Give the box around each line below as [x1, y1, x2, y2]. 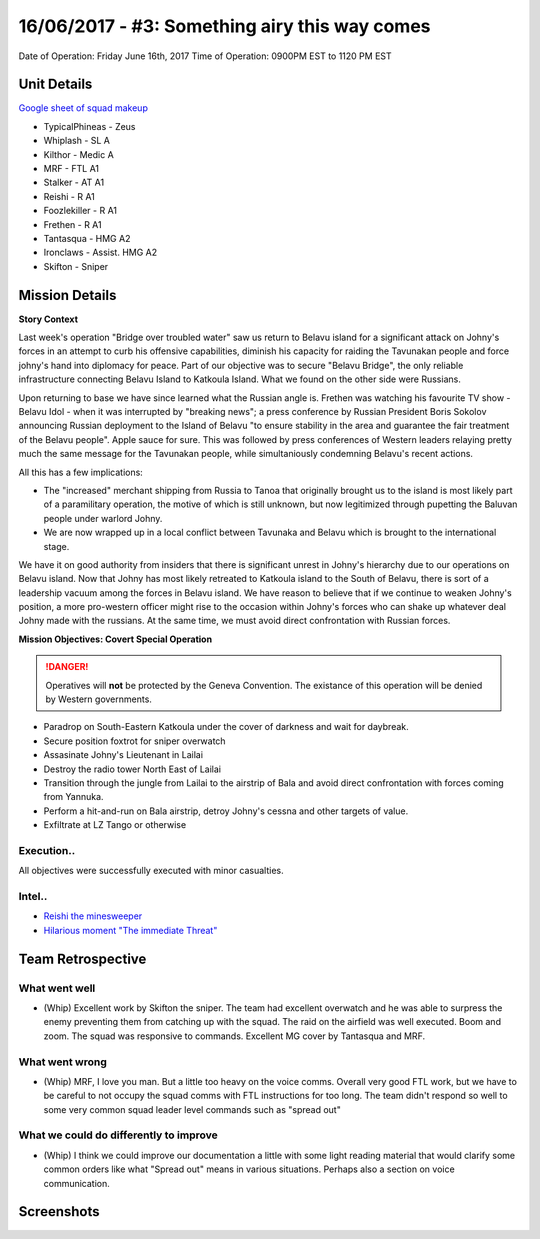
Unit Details [18, 76, 93, 93]
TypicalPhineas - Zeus [43, 120, 136, 132]
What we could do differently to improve [18, 1128, 219, 1142]
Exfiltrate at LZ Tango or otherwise [43, 819, 187, 831]
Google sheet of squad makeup [18, 102, 149, 114]
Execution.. [18, 843, 76, 857]
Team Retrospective [18, 950, 147, 967]
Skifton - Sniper [43, 260, 109, 272]
